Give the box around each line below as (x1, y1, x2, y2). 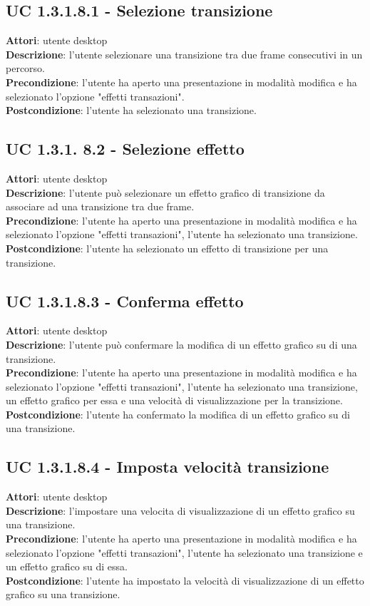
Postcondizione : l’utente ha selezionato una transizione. (6, 103, 257, 118)
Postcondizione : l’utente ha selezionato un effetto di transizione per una (6, 240, 329, 255)
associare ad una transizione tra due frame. (6, 199, 195, 214)
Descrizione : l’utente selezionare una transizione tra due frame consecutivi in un (6, 46, 363, 61)
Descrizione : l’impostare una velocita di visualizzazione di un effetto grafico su (6, 503, 355, 518)
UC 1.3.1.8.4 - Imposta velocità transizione (6, 456, 329, 478)
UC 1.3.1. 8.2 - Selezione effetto (6, 138, 245, 160)
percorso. (6, 61, 45, 76)
